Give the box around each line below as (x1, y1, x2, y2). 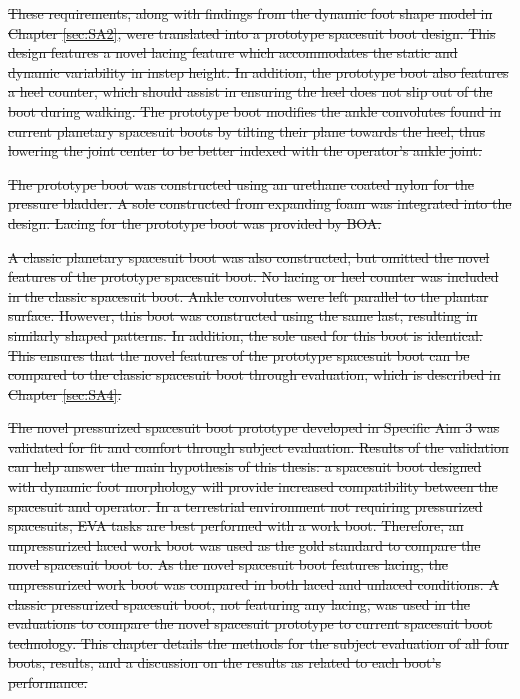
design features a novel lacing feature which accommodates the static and (8, 42, 458, 63)
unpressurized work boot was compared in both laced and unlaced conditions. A (8, 574, 499, 595)
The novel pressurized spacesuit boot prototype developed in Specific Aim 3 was (8, 417, 500, 438)
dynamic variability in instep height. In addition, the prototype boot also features (8, 61, 509, 82)
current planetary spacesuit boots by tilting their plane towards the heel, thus (8, 120, 485, 141)
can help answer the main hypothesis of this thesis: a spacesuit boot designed (8, 456, 482, 477)
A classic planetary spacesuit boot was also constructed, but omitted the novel (8, 246, 490, 267)
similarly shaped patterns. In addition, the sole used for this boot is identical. (8, 324, 483, 345)
